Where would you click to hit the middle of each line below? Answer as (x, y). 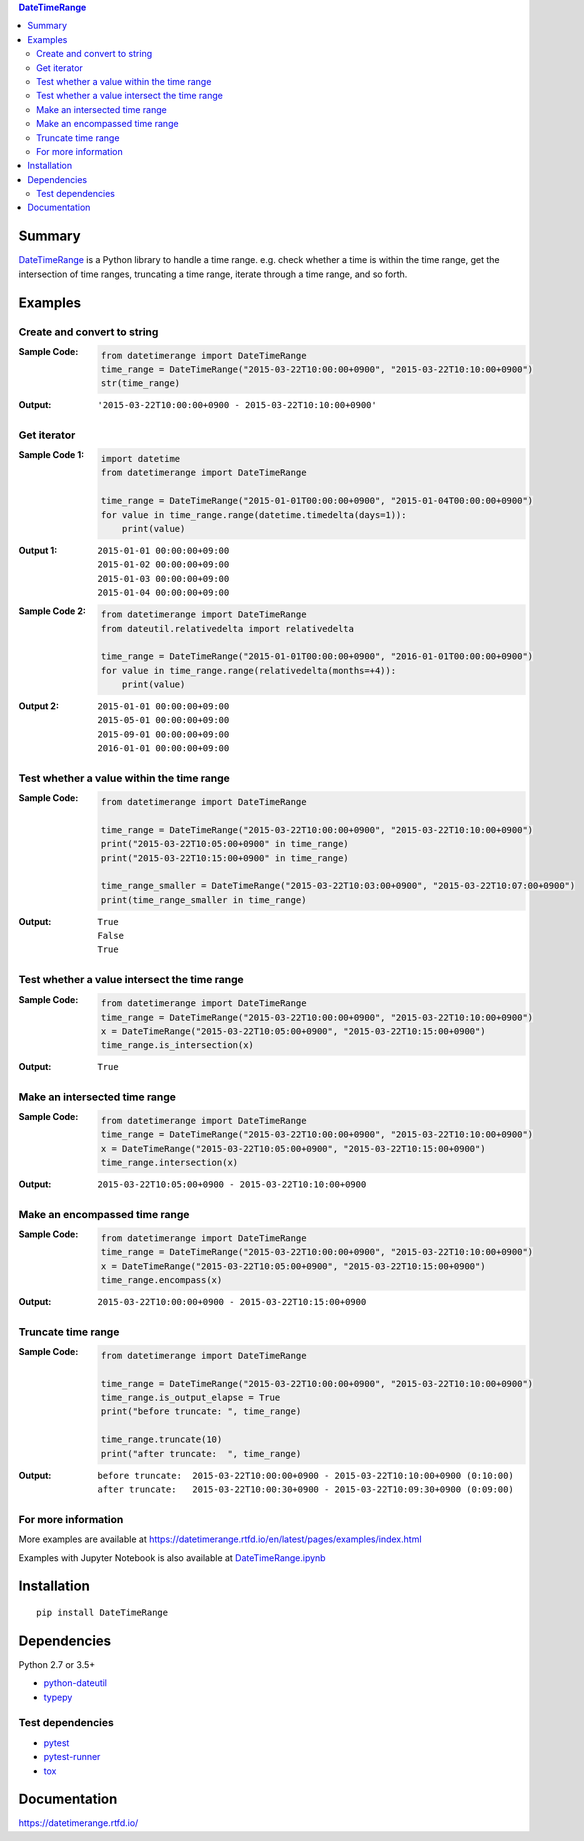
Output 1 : (38, 550)
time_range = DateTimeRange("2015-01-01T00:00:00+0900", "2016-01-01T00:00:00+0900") (317, 656)
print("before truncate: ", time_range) (201, 1411)
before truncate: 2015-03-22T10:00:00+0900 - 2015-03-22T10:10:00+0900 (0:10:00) (305, 1475)
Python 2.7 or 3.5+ (57, 1664)
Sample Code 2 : (52, 611)
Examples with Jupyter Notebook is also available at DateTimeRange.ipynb (172, 1557)
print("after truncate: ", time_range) (201, 1453)
